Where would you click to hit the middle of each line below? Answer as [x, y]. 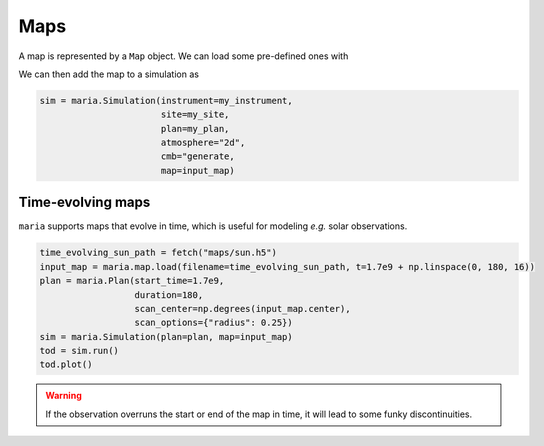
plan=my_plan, [195, 128]
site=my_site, [195, 114]
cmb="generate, [197, 156]
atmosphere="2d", [203, 143]
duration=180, [169, 294]
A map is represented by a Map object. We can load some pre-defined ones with [183, 56]
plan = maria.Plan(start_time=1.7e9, [132, 281]
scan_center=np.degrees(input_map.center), [242, 308]
